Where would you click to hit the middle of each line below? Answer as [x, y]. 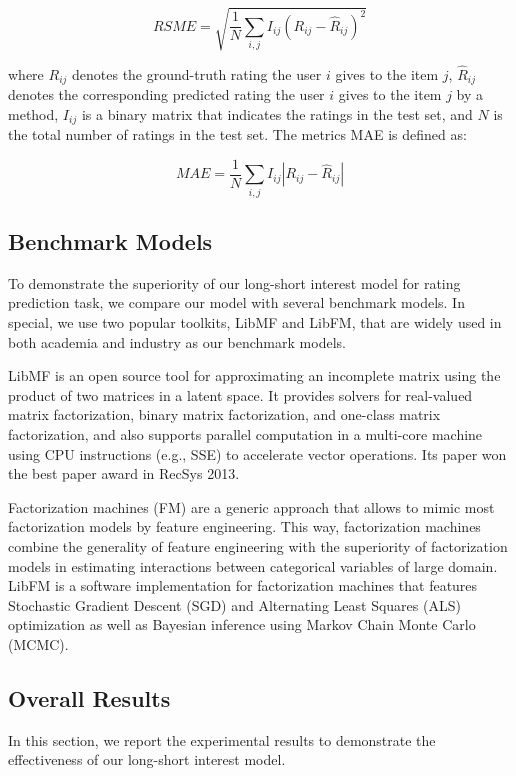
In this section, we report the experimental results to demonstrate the [222, 739]
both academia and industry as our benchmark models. [177, 341]
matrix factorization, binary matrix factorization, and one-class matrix [224, 414]
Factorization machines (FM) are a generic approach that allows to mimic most [251, 506]
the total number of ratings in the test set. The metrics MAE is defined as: [237, 134]
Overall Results [89, 697]
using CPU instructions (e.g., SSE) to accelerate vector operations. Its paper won [257, 453]
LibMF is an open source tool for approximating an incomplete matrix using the [254, 375]
